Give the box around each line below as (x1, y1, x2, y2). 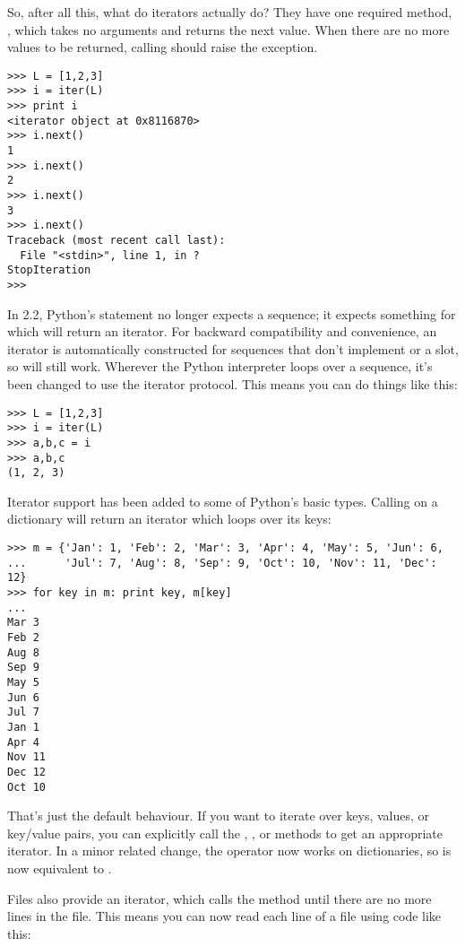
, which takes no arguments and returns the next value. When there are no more (7, 20, 450, 39)
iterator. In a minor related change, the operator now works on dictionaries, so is (7, 841, 452, 860)
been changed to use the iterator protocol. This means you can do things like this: (7, 375, 458, 393)
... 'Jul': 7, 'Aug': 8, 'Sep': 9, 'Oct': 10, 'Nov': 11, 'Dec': (7, 556, 437, 569)
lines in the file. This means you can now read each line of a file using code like (7, 907, 442, 925)
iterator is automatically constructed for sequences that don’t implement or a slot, (7, 339, 459, 358)
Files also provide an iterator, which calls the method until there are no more (7, 889, 432, 907)
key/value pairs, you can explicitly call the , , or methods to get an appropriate (7, 823, 443, 842)
